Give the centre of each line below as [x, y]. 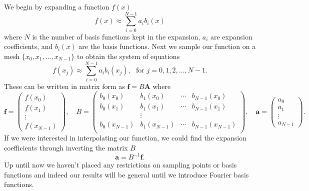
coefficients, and [28, 46]
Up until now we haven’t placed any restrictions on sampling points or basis [120, 165]
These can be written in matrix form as [64, 86]
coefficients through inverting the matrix [66, 148]
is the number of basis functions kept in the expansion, [116, 36]
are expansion [231, 36]
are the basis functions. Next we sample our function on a [167, 46]
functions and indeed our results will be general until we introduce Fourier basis [126, 174]
